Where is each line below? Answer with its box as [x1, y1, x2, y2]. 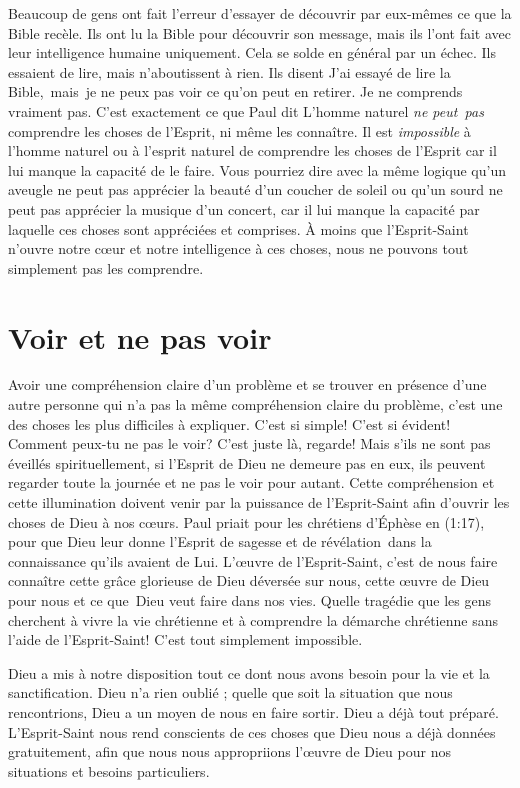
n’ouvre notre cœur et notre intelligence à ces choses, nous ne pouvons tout [8, 238, 469, 259]
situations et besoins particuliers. [8, 760, 210, 781]
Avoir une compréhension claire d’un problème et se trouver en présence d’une [8, 374, 487, 395]
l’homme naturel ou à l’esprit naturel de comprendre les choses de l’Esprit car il [8, 140, 497, 161]
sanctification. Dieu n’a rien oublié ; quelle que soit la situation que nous [8, 682, 453, 703]
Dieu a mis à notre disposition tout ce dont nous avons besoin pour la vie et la [8, 662, 490, 683]
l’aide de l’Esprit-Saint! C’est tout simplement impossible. [8, 629, 363, 650]
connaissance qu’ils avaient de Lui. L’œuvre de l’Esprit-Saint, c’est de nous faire [8, 550, 498, 571]
